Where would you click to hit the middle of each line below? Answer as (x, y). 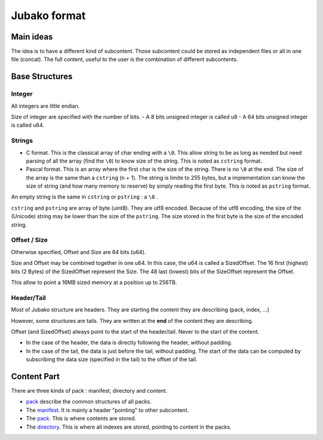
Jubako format (48, 16)
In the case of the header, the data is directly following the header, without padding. (129, 343)
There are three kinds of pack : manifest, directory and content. (89, 390)
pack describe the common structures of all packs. (89, 402)
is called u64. (28, 125)
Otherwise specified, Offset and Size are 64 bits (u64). (78, 252)
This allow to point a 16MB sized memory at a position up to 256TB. (94, 282)
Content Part (35, 376)
